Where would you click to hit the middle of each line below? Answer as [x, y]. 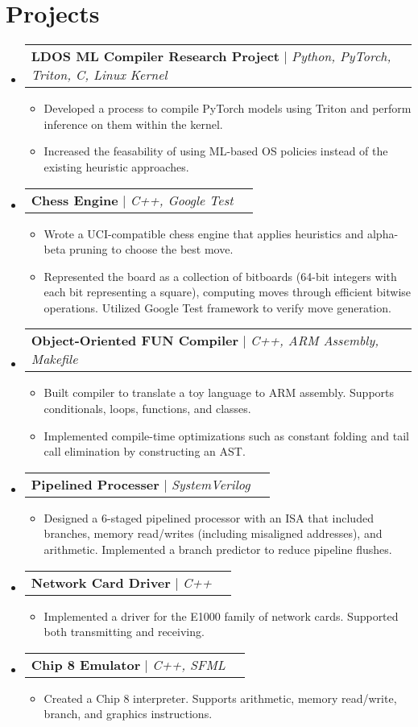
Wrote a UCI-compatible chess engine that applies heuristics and [204, 233]
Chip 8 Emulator [86, 664]
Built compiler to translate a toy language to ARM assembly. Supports [219, 392]
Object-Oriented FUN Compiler [135, 341]
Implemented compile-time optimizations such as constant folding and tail [226, 435]
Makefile [54, 359]
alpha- [383, 233]
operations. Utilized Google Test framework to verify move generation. [217, 307]
